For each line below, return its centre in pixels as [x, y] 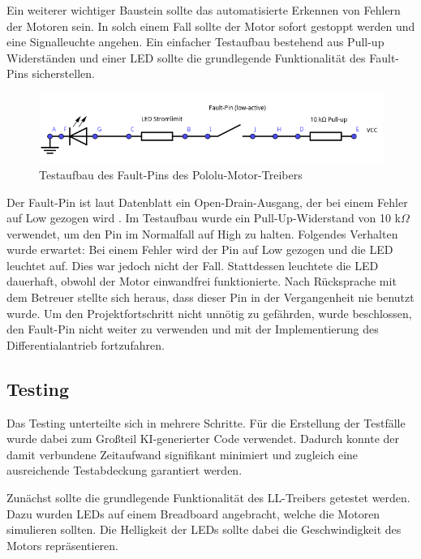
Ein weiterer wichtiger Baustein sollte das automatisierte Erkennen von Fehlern [204, 10]
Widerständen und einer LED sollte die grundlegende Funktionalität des [186, 57]
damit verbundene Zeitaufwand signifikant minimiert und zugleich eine [183, 454]
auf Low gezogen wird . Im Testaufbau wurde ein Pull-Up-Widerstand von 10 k [204, 218]
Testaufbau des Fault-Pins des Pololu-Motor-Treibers [171, 174]
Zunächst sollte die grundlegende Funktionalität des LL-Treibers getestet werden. [208, 498]
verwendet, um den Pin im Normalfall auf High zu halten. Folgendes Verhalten [202, 233]
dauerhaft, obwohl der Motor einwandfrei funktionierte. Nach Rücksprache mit [202, 281]
